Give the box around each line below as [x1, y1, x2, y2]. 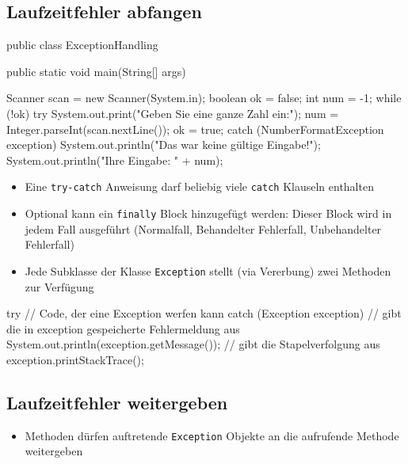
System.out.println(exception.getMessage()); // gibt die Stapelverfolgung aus [6, 336, 380, 352]
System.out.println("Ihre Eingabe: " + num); [6, 151, 223, 168]
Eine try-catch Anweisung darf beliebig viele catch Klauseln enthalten [25, 178, 374, 195]
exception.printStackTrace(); [6, 351, 144, 367]
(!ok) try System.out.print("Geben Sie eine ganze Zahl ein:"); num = [6, 105, 339, 121]
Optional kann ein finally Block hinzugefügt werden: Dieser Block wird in [25, 205, 392, 222]
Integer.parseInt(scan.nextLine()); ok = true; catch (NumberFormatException [6, 120, 384, 137]
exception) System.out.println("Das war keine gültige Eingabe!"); [6, 136, 321, 153]
